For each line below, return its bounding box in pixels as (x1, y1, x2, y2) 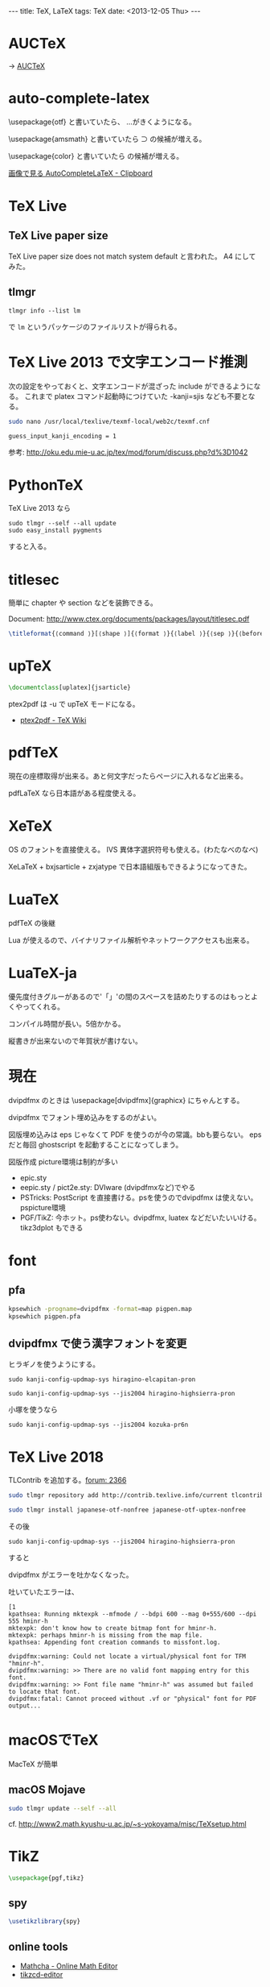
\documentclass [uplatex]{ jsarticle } (8, 683, 131, 692)
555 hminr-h (8, 1617, 48, 1625)
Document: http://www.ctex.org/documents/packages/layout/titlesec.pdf (8, 614, 250, 624)
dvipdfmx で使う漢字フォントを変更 (8, 1336, 187, 1350)
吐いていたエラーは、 (8, 1587, 79, 1596)
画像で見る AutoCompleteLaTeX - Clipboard (8, 168, 153, 178)
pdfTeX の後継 (8, 918, 56, 927)
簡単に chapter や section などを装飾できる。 (8, 598, 158, 608)
